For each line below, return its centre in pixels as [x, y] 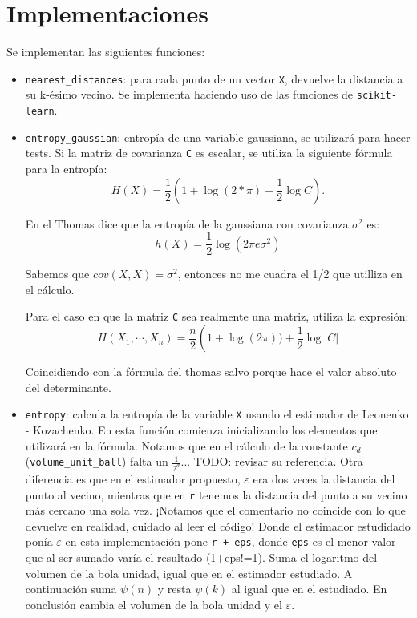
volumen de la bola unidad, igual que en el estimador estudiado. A [189, 573]
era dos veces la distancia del [324, 479]
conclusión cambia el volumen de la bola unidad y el [154, 604]
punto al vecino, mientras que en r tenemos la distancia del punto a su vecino [216, 494]
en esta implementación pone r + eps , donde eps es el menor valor [231, 541]
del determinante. [68, 387]
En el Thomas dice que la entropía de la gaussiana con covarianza [187, 223]
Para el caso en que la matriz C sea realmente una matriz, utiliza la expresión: [217, 316]
